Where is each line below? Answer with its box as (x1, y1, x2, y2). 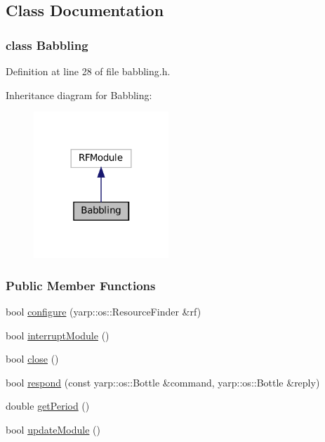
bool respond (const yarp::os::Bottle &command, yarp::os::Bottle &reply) (6, 375, 320, 389)
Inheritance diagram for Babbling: (6, 87, 152, 102)
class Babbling (6, 36, 88, 53)
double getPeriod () (6, 398, 90, 413)
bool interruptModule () (6, 327, 110, 342)
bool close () (6, 351, 59, 366)
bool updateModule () (6, 422, 100, 436)
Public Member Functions (6, 276, 156, 294)
